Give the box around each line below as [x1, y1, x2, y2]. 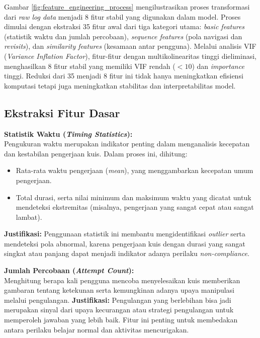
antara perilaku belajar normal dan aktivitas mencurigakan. [4, 324, 189, 334]
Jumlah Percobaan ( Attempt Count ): [4, 265, 134, 276]
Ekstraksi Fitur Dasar [4, 105, 120, 120]
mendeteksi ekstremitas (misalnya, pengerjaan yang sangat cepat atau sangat [16, 202, 254, 212]
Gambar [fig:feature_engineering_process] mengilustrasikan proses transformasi [4, 2, 250, 12]
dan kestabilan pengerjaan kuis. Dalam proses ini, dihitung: [4, 148, 188, 158]
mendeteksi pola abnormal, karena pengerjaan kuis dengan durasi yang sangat [4, 238, 245, 248]
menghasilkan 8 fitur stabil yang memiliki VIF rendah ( [4, 60, 176, 71]
